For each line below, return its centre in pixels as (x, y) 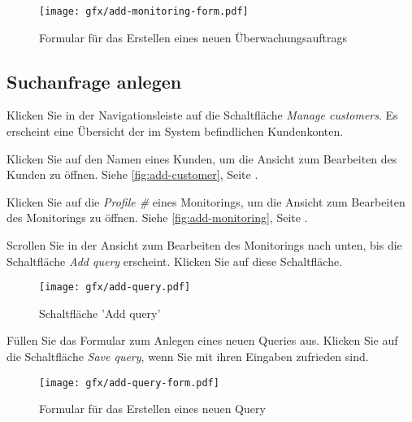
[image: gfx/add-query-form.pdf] (129, 383)
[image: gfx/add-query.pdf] (115, 287)
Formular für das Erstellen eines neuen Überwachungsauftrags (193, 37)
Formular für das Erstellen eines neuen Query (152, 409)
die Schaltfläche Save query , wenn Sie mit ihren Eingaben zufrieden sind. (188, 357)
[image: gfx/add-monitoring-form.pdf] (144, 11)
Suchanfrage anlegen (94, 81)
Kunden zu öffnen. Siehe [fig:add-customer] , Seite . (132, 174)
